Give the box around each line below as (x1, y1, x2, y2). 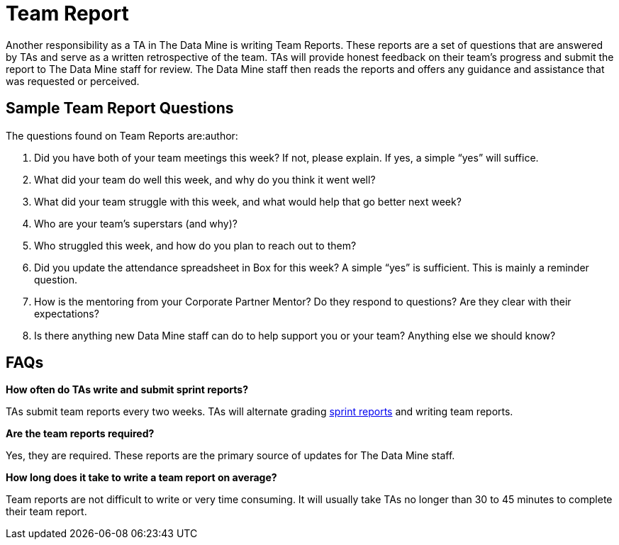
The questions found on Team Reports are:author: (6, 129, 238, 142)
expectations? (34, 307, 99, 320)
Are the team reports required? (6, 427, 155, 440)
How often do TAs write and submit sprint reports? (6, 383, 248, 396)
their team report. (6, 505, 87, 518)
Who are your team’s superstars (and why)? (34, 217, 238, 230)
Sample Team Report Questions (6, 99, 234, 118)
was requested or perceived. (6, 74, 140, 87)
